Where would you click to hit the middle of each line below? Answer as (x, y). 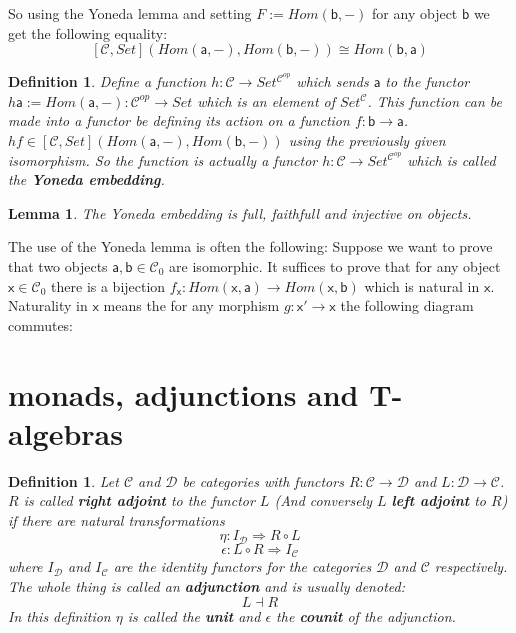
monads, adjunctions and (183, 393)
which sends (332, 81)
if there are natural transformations (116, 519)
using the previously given (367, 139)
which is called (451, 159)
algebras (65, 432)
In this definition (59, 615)
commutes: (41, 324)
